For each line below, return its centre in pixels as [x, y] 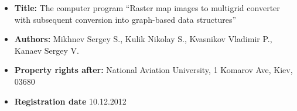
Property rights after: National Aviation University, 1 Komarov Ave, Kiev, [153, 70]
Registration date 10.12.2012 [70, 101]
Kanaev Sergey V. [47, 50]
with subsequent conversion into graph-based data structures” [125, 19]
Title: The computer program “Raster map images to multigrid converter [147, 8]
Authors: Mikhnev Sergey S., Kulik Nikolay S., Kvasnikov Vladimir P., [143, 39]
